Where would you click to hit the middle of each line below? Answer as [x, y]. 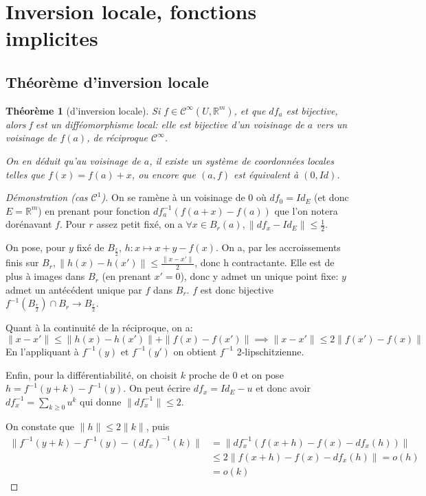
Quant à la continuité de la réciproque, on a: [99, 328]
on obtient [195, 351]
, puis [158, 426]
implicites [52, 38]
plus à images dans [45, 276]
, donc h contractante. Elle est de [265, 262]
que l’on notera [306, 210]
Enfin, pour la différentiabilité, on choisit [92, 374]
